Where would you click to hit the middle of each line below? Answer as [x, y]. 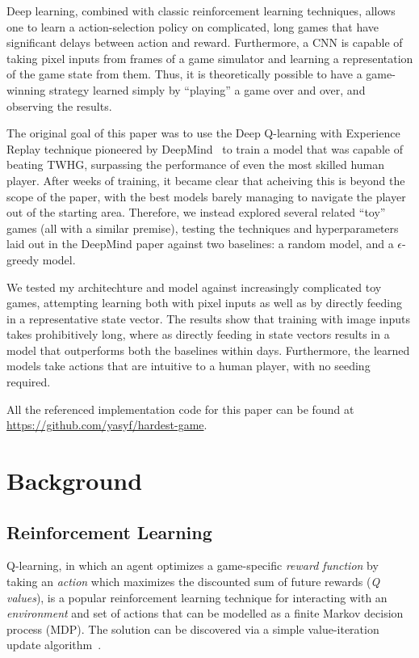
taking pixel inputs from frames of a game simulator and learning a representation [210, 58]
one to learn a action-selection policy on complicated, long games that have [193, 26]
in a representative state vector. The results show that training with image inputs [208, 318]
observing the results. [59, 105]
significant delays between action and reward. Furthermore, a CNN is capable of [205, 42]
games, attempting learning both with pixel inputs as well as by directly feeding [205, 303]
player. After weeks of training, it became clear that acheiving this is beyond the [206, 180]
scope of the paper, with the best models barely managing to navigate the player [206, 196]
